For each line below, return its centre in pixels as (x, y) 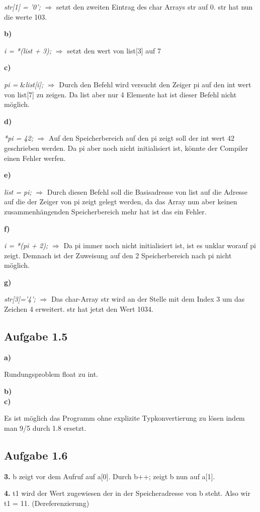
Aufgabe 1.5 (36, 336)
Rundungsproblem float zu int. (51, 374)
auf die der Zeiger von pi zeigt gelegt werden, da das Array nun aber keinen (121, 202)
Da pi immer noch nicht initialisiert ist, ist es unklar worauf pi (160, 245)
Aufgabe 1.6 (36, 455)
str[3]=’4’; (20, 299)
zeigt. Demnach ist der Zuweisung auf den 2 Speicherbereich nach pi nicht (118, 255)
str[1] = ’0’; (22, 7)
